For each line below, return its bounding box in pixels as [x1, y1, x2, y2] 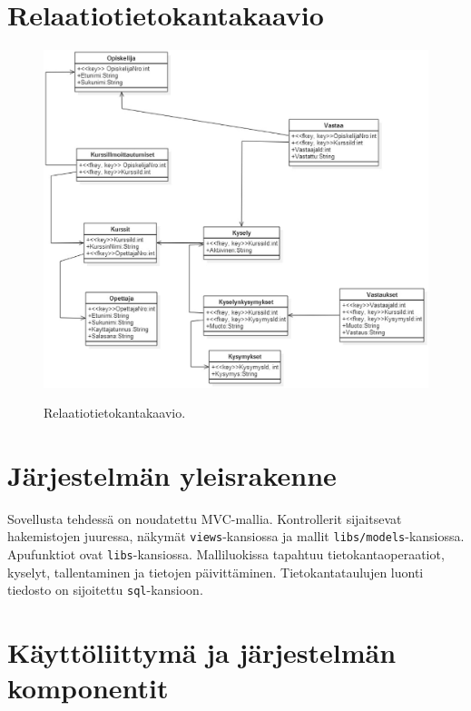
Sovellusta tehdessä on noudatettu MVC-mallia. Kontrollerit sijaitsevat [7, 509, 402, 528]
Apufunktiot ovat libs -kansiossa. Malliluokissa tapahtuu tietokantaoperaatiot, [7, 545, 445, 564]
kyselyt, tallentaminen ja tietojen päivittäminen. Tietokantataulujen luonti [7, 562, 424, 581]
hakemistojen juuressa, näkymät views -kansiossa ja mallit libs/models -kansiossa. [7, 527, 465, 546]
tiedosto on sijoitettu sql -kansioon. [7, 580, 203, 599]
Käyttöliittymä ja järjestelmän [7, 634, 397, 671]
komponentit [7, 669, 169, 706]
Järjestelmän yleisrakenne [7, 456, 337, 493]
